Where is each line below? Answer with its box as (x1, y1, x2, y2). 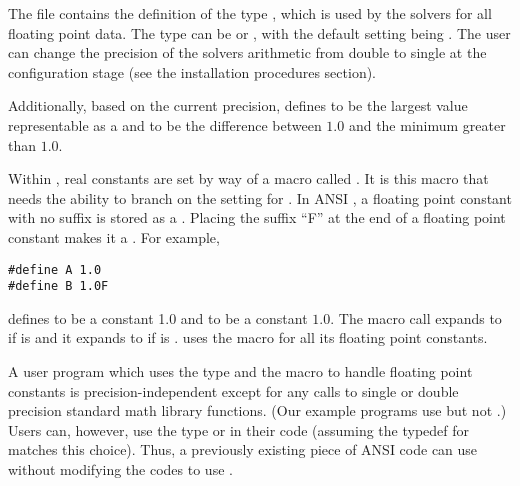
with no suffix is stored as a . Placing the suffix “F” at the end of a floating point (8, 207, 506, 228)
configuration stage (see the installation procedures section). (8, 61, 377, 82)
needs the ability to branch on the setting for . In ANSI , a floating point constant (8, 187, 512, 208)
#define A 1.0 (8, 262, 102, 277)
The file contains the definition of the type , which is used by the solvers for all (8, 3, 492, 23)
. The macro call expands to (330, 307, 502, 328)
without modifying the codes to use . (8, 459, 233, 479)
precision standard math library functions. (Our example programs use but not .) (8, 400, 507, 421)
